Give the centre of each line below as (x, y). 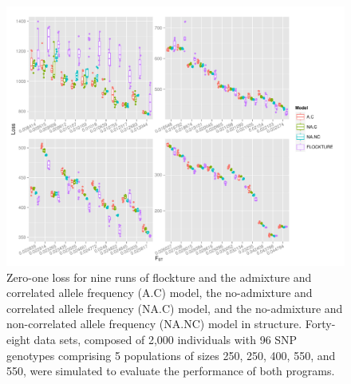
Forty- (320, 324)
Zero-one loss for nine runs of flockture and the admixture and (159, 277)
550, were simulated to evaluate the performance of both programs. (171, 371)
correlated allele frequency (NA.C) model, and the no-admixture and (175, 308)
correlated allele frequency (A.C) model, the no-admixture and (160, 293)
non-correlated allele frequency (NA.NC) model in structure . (154, 324)
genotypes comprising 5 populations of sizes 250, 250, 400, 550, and (171, 355)
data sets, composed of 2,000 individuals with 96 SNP (166, 339)
